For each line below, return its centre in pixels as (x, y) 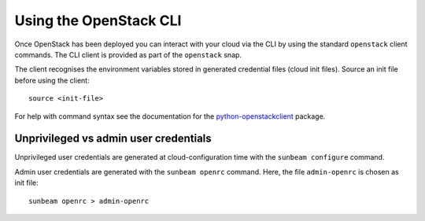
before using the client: (52, 80)
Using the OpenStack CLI (98, 20)
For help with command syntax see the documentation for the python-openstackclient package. (170, 116)
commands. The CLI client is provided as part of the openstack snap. (128, 54)
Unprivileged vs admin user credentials (113, 139)
